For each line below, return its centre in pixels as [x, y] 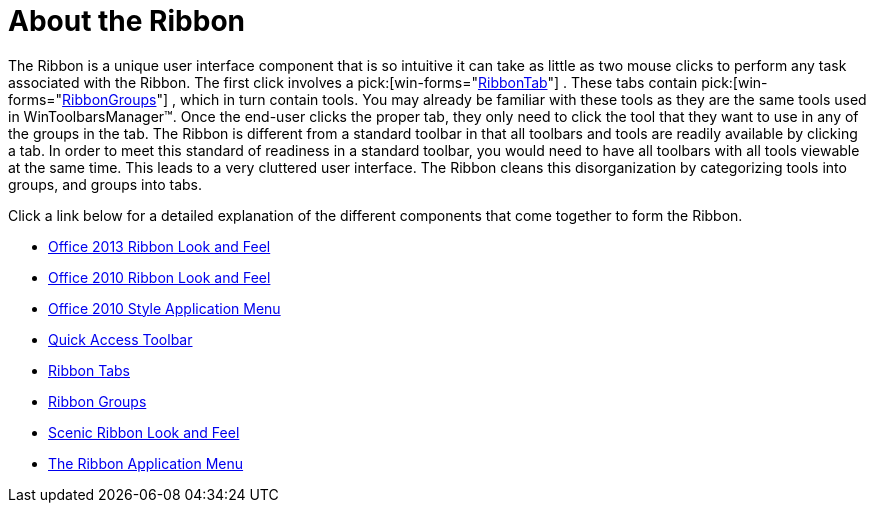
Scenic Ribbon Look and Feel [144, 432]
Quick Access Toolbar [120, 339]
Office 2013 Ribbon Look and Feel [159, 246]
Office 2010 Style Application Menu [164, 308]
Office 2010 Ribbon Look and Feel [159, 277]
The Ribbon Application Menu [146, 463]
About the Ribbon [126, 21]
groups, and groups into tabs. [105, 184]
